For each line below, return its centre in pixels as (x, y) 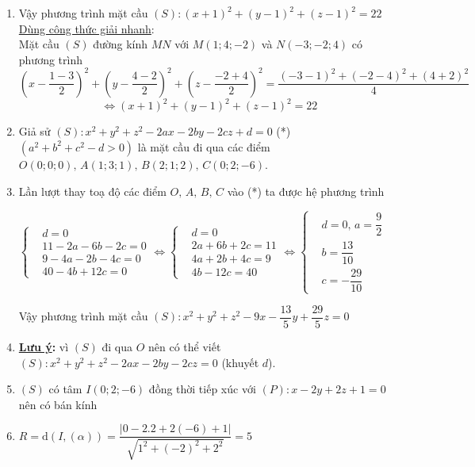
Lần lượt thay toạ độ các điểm (92, 191)
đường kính (120, 44)
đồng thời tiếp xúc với (202, 389)
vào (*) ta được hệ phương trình (306, 191)
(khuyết (240, 362)
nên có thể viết (185, 346)
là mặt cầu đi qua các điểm (204, 146)
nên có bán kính (58, 404)
